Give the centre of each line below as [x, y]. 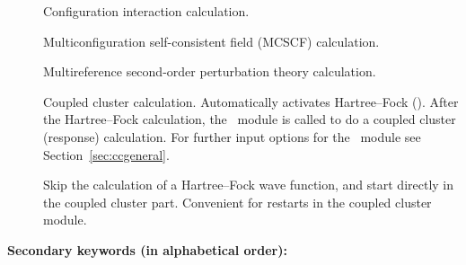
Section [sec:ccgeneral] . [106, 154]
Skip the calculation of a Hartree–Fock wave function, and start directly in [249, 185]
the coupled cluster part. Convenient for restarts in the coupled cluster [237, 202]
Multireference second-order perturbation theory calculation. [210, 71]
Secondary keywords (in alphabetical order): [147, 249]
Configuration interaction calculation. [146, 11]
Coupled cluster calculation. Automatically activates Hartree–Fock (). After [251, 101]
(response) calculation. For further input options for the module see [232, 136]
